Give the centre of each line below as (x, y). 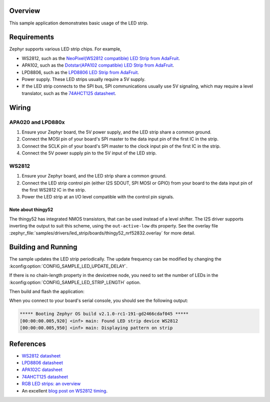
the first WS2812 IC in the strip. (54, 190)
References (27, 344)
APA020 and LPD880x (37, 122)
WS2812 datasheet (41, 355)
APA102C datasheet (42, 369)
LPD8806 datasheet (42, 363)
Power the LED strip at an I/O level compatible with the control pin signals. (98, 197)
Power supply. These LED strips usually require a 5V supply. (84, 79)
